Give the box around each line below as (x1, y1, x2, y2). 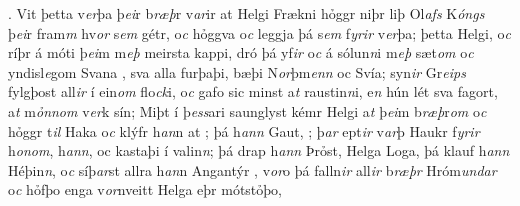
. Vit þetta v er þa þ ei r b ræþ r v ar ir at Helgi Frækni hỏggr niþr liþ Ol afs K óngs (8, 3, 485, 23)
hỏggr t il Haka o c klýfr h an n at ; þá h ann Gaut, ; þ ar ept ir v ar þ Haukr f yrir (8, 120, 480, 141)
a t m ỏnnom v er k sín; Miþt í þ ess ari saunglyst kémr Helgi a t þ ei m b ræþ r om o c (8, 100, 487, 121)
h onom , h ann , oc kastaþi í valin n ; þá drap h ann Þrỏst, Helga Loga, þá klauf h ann (8, 140, 510, 161)
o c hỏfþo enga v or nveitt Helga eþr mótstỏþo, (8, 179, 282, 200)
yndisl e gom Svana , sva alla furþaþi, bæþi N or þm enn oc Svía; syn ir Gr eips (8, 61, 466, 82)
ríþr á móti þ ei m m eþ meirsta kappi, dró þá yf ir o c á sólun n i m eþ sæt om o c (8, 42, 474, 63)
